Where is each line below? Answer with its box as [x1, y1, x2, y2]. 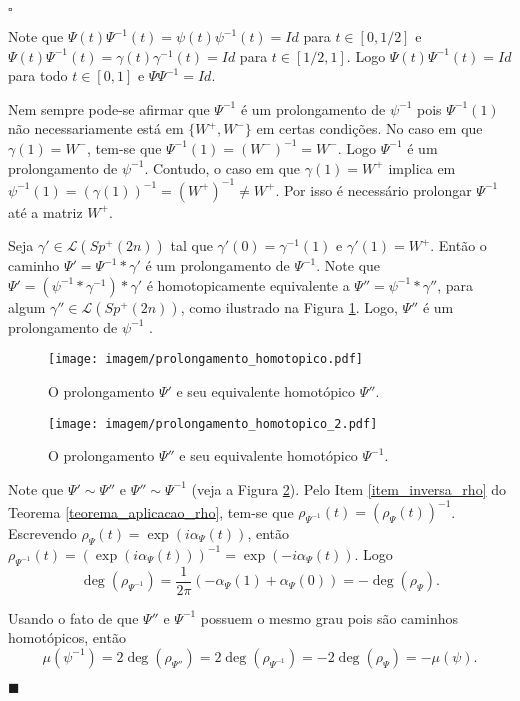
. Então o [430, 235, 487, 256]
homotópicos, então [8, 627, 126, 648]
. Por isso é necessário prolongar [275, 179, 472, 200]
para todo [8, 65, 68, 86]
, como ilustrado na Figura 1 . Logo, [180, 296, 398, 317]
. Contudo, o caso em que [144, 157, 301, 178]
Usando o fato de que [8, 607, 139, 628]
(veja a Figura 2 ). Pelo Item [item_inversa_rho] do [191, 478, 506, 499]
